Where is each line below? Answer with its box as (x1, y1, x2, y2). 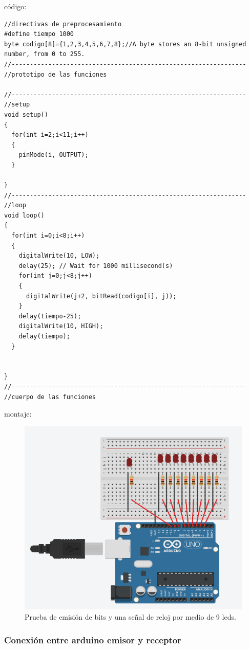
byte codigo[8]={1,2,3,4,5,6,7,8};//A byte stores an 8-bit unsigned (4, 40, 246, 48)
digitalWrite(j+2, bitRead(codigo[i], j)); (26, 292, 177, 300)
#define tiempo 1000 (4, 30, 74, 38)
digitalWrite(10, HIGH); (18, 322, 103, 330)
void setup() (4, 111, 48, 118)
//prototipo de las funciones (4, 70, 107, 78)
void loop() (4, 211, 45, 219)
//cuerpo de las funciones (4, 393, 96, 401)
